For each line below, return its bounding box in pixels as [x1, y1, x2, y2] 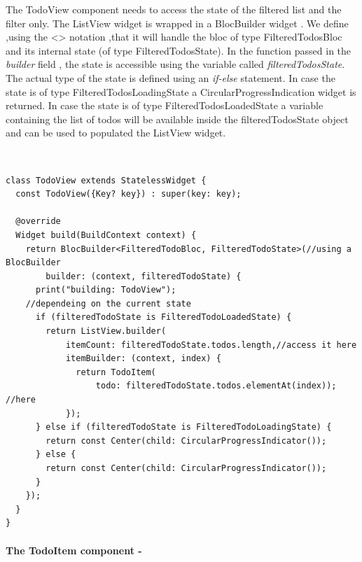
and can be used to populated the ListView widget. [6, 125, 226, 140]
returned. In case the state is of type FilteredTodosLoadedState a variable [6, 98, 323, 113]
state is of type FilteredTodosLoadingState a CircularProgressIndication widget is [6, 84, 356, 99]
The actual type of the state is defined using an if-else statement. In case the [6, 70, 335, 85]
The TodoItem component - [6, 542, 142, 557]
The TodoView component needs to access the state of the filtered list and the [6, 2, 342, 16]
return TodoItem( [76, 367, 156, 377]
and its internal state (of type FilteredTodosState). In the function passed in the [6, 43, 351, 57]
